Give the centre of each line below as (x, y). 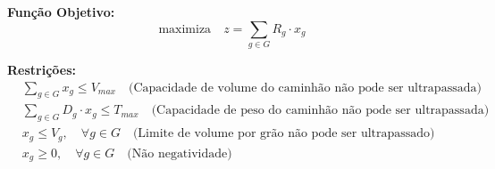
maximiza (185, 29)
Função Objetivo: (61, 12)
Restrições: (42, 69)
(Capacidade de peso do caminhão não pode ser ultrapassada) (320, 111)
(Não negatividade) (180, 153)
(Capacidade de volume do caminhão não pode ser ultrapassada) (305, 88)
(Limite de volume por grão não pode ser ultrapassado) (284, 134)
